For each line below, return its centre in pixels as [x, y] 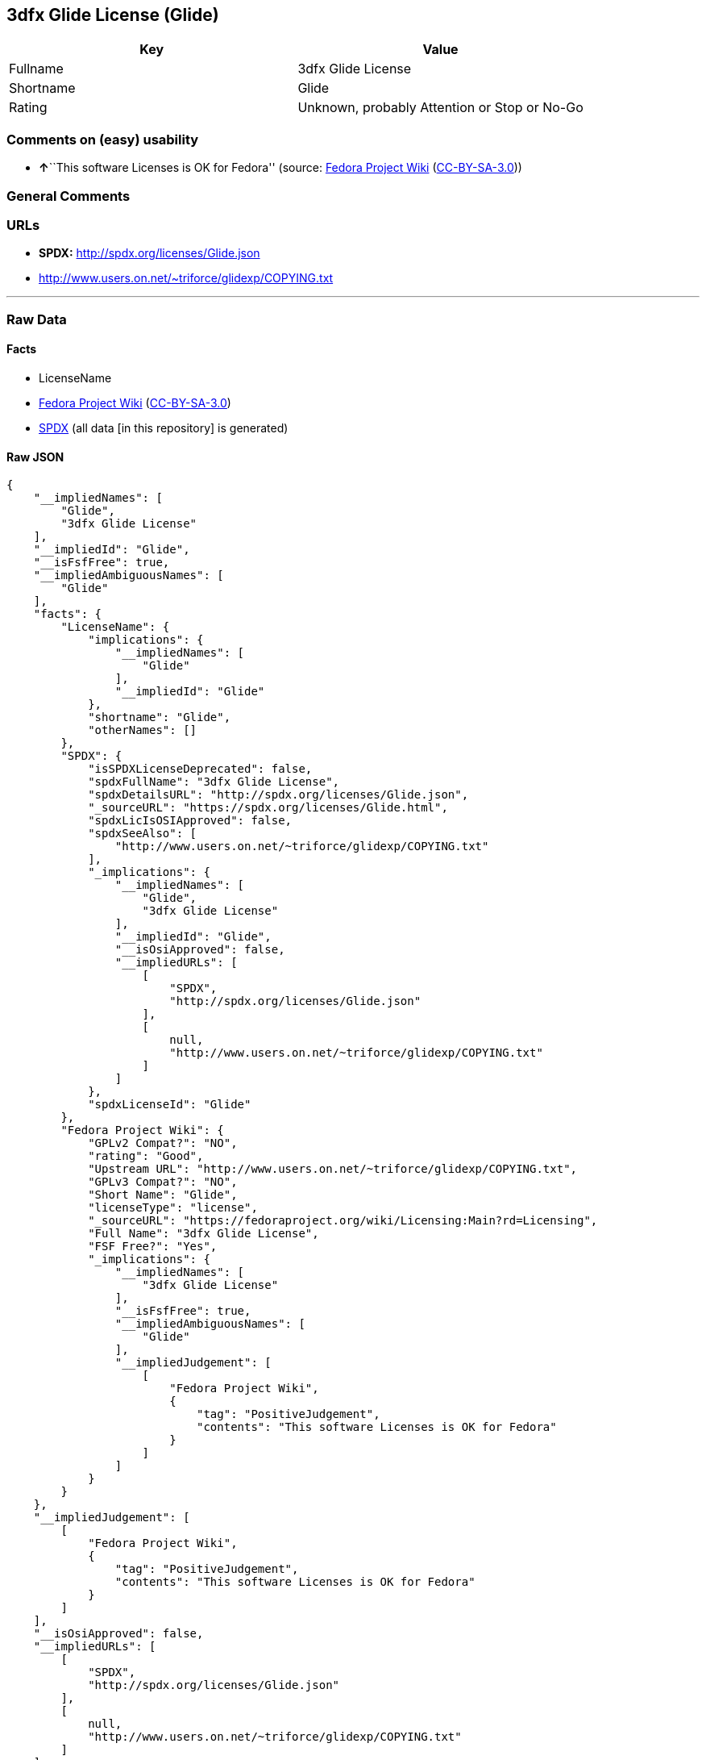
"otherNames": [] [143, 730]
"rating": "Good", [146, 1156]
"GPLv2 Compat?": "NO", [163, 1143]
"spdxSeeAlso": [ [143, 834]
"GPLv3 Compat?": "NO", [163, 1182]
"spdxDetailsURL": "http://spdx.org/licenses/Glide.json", [278, 795]
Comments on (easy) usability [103, 139]
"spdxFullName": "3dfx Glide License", [214, 782]
